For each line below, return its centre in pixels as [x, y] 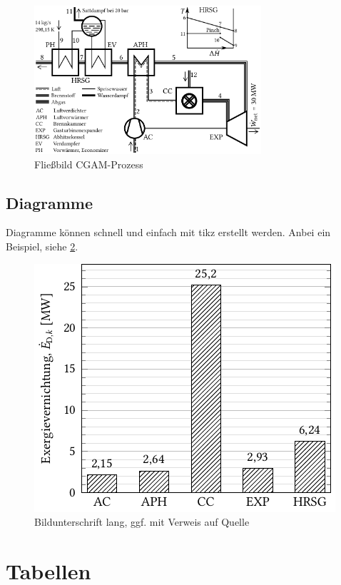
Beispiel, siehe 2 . [42, 246]
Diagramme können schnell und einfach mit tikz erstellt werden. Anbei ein [168, 232]
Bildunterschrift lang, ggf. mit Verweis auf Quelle [142, 522]
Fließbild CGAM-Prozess [89, 164]
